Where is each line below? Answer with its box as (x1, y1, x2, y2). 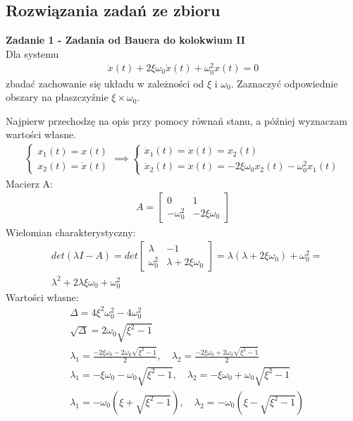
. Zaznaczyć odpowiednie (230, 75, 338, 90)
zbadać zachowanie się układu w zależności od (6, 75, 204, 90)
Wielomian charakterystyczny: (6, 224, 136, 239)
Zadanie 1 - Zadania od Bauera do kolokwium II (6, 32, 245, 47)
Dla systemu (6, 46, 59, 61)
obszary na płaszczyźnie (6, 90, 109, 104)
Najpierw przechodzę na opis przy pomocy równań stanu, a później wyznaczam (6, 113, 347, 128)
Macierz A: (6, 176, 53, 190)
